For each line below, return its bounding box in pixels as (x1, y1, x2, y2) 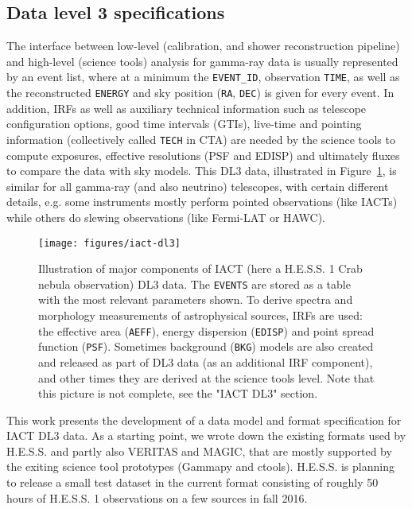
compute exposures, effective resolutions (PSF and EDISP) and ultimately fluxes (6, 146, 400, 163)
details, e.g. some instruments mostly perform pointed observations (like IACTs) (6, 193, 398, 210)
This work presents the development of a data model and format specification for (6, 411, 402, 428)
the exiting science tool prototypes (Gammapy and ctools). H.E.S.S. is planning (6, 458, 395, 475)
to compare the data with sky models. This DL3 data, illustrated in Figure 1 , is (6, 162, 397, 179)
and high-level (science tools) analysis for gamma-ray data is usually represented (6, 52, 398, 69)
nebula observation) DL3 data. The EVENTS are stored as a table (38, 275, 351, 292)
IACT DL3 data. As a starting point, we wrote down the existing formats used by (6, 427, 406, 444)
